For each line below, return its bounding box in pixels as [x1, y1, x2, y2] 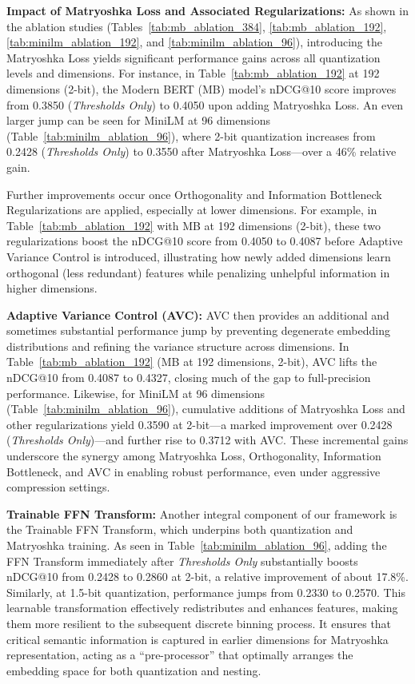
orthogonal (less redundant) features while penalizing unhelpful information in [6, 264, 390, 280]
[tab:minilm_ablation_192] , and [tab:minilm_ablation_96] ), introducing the [6, 34, 382, 50]
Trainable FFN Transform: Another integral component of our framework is [6, 505, 397, 522]
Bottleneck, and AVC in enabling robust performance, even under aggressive [6, 463, 381, 479]
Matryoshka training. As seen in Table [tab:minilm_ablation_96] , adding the [6, 537, 387, 553]
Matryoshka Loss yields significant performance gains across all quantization [6, 49, 381, 66]
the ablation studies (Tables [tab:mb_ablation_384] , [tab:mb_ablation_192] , [6, 18, 387, 34]
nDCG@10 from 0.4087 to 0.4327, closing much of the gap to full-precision [6, 369, 371, 386]
